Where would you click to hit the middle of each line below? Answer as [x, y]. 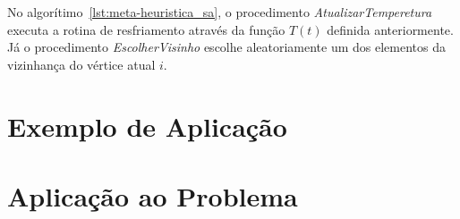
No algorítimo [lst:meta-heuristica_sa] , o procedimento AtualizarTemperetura [220, 12]
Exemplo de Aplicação [147, 126]
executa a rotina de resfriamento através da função [146, 29]
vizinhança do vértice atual [81, 64]
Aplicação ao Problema [153, 195]
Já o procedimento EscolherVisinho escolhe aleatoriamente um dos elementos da [226, 47]
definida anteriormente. [390, 29]
